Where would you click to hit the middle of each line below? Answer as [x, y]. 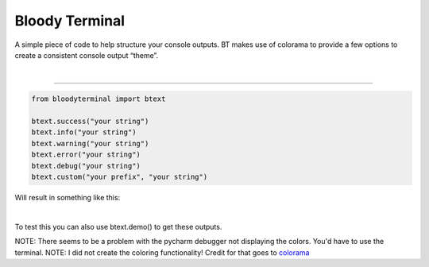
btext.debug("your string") [86, 166]
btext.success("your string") [90, 122]
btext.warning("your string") [90, 143]
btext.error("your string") [86, 155]
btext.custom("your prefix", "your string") [120, 177]
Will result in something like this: [68, 198]
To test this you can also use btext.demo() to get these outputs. [118, 226]
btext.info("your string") [84, 132]
